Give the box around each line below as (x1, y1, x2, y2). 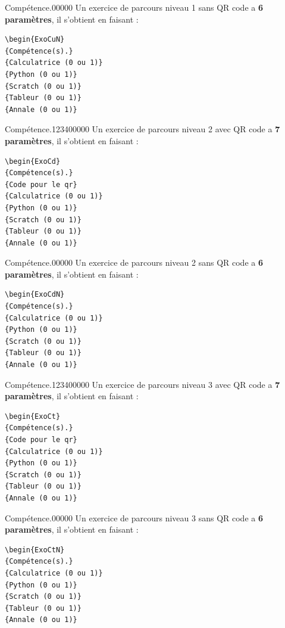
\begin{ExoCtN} (5, 545, 65, 554)
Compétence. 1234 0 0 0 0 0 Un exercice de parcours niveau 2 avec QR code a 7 (5, 123, 280, 135)
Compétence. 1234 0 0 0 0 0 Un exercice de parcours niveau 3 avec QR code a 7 (5, 378, 280, 390)
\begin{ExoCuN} (5, 35, 65, 44)
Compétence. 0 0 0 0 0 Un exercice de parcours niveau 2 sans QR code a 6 (5, 256, 263, 269)
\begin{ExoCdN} (5, 290, 65, 299)
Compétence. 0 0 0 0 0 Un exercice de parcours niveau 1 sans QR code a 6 (5, 1, 263, 13)
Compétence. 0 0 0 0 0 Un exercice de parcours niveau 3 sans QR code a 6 (5, 511, 263, 524)
